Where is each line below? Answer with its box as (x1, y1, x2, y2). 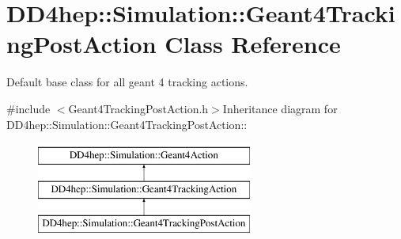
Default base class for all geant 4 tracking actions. (6, 74, 248, 90)
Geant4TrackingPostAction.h (68, 100, 209, 116)
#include (6, 100, 51, 116)
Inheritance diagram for (222, 100, 338, 116)
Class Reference (165, 28, 341, 60)
